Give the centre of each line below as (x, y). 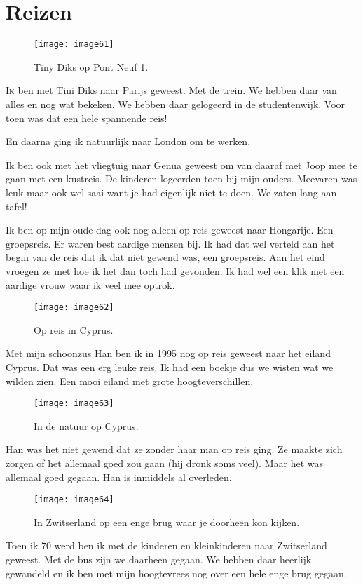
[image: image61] (74, 45)
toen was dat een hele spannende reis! (87, 117)
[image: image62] (74, 308)
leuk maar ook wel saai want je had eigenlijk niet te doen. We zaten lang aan (171, 192)
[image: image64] (74, 500)
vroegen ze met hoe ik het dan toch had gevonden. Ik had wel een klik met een (175, 270)
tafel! (16, 206)
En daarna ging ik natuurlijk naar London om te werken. (128, 141)
